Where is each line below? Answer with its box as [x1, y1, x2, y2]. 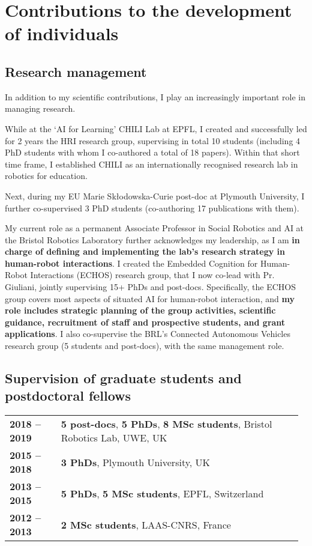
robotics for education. [5, 169, 88, 182]
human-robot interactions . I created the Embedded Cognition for [5, 256, 258, 269]
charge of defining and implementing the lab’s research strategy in [5, 245, 286, 258]
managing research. [5, 102, 76, 115]
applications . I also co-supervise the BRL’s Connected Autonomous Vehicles [5, 327, 290, 340]
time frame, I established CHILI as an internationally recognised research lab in [5, 157, 298, 170]
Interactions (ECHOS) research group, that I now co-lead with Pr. [30, 268, 275, 281]
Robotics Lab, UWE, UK [61, 431, 167, 445]
